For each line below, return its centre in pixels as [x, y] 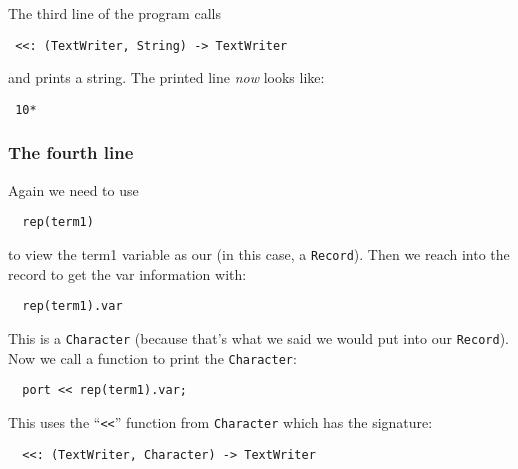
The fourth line [71, 152]
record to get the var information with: [127, 273]
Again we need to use [73, 189]
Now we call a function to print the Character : [152, 357]
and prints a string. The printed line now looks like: [166, 77]
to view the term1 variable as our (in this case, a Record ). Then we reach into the [259, 253]
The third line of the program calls [114, 13]
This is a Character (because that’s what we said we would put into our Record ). [258, 337]
